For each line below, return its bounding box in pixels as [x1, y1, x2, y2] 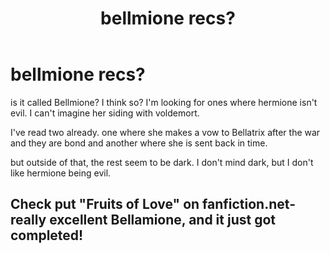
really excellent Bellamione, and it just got [10, 212, 276, 229]
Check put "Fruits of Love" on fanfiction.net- [10, 196, 296, 213]
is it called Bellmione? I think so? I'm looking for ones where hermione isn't [10, 96, 318, 108]
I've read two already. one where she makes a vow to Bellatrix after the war [10, 126, 321, 138]
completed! [10, 227, 84, 244]
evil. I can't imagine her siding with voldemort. [10, 107, 200, 119]
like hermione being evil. [10, 167, 112, 179]
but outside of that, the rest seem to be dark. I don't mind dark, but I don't [10, 156, 314, 168]
